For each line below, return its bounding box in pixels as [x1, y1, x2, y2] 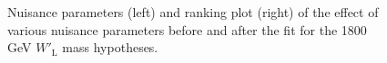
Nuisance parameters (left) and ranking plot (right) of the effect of [7, 3, 379, 21]
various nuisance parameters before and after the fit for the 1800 [7, 20, 367, 39]
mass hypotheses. [62, 38, 158, 57]
